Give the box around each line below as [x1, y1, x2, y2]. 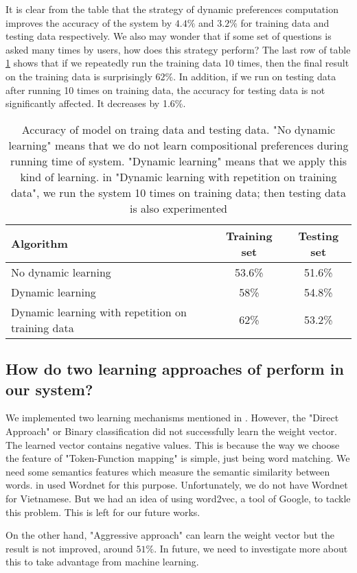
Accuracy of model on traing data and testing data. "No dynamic [21, 121, 336, 137]
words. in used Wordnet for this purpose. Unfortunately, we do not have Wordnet [5, 478, 348, 492]
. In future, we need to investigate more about [154, 541, 348, 555]
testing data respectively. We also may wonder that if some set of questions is [5, 29, 332, 43]
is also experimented [130, 200, 227, 216]
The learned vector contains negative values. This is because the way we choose [5, 437, 340, 452]
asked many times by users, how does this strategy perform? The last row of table [5, 42, 351, 56]
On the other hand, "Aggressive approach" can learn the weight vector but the [5, 528, 335, 542]
